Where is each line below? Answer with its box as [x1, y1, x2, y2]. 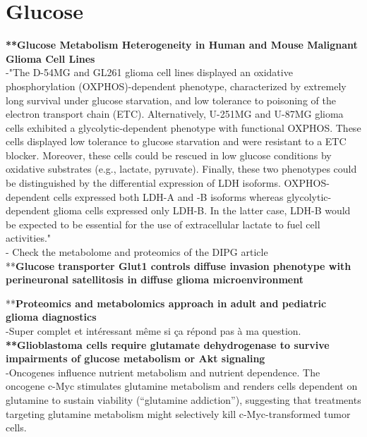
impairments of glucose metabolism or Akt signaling [6, 351, 265, 366]
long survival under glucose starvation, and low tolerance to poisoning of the [6, 92, 336, 107]
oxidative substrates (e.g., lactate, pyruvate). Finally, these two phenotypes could [6, 161, 357, 176]
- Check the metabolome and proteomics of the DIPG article [6, 245, 268, 259]
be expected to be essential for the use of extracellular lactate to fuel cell [6, 216, 320, 231]
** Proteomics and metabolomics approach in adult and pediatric [6, 295, 327, 310]
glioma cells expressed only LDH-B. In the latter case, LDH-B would [53, 203, 351, 218]
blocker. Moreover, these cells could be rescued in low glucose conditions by [6, 147, 332, 162]
